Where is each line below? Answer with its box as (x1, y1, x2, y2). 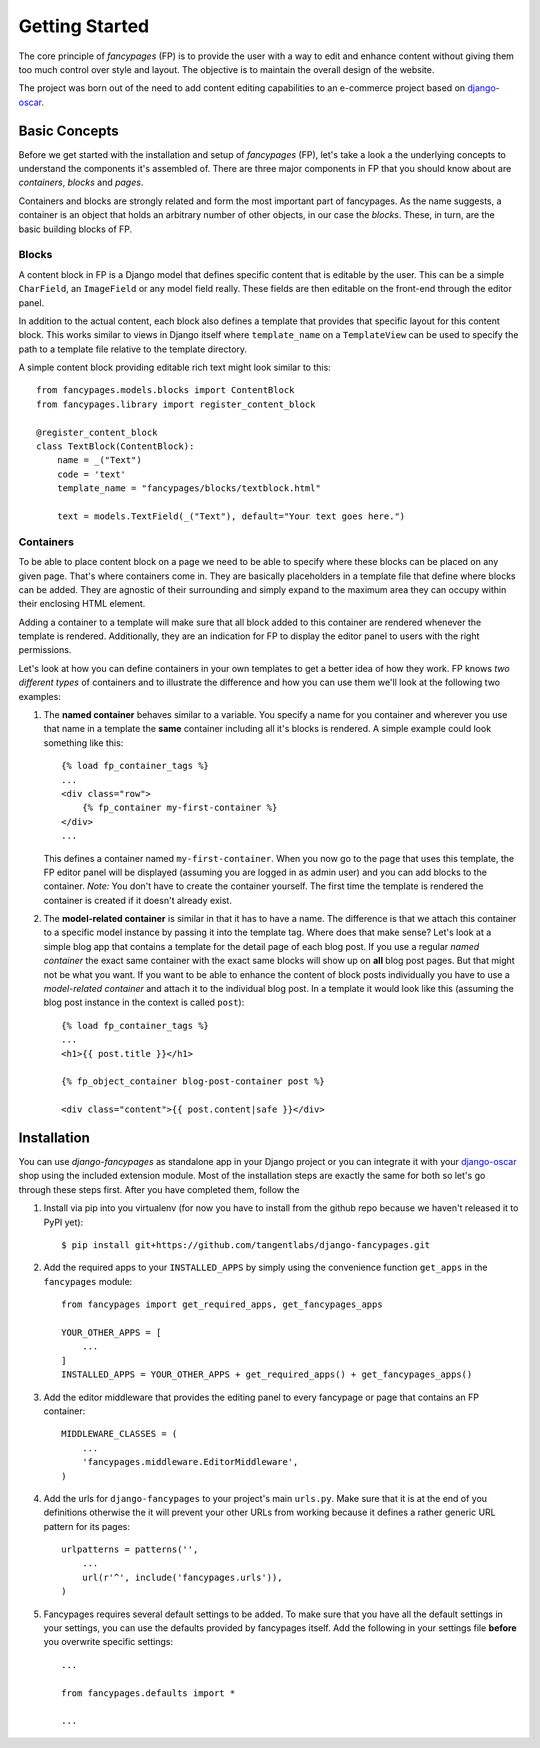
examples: (18, 690, 62, 702)
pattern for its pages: (43, 1520, 130, 1532)
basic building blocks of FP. (18, 223, 133, 235)
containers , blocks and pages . (18, 176, 144, 189)
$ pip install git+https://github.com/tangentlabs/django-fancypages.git (61, 1240, 431, 1251)
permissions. (18, 644, 72, 656)
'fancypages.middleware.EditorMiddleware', (81, 1456, 299, 1468)
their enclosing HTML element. (18, 598, 146, 610)
